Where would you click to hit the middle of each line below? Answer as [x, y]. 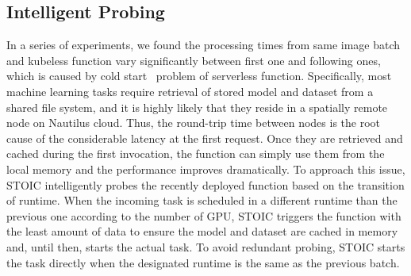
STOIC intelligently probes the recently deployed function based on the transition [205, 184]
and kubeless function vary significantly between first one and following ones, [194, 60]
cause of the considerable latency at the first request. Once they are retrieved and [205, 138]
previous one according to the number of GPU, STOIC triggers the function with [204, 215]
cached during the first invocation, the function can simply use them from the [196, 153]
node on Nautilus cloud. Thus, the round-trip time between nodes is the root [194, 123]
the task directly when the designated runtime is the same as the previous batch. [203, 262]
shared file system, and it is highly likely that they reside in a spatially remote [197, 107]
